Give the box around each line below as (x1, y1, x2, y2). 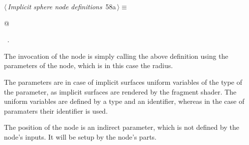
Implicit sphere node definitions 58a (7, 1, 116, 11)
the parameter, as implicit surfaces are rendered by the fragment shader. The (4, 86, 237, 97)
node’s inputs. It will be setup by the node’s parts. (4, 131, 157, 142)
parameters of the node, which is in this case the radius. (4, 60, 173, 71)
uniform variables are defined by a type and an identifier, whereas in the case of (4, 96, 245, 106)
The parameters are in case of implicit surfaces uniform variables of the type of (4, 76, 242, 87)
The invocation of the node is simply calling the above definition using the (4, 50, 228, 61)
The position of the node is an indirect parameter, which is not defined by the (4, 122, 239, 132)
